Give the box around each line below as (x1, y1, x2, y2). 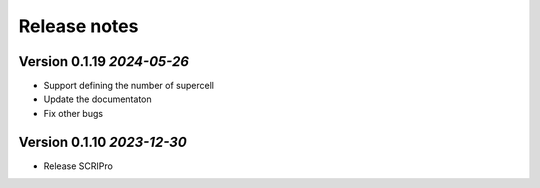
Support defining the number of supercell (43, 80, 215, 92)
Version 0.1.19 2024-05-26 (18, 53, 190, 70)
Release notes (18, 15, 139, 37)
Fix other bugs (43, 107, 104, 119)
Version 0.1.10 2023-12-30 (18, 133, 187, 150)
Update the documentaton (43, 93, 152, 105)
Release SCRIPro (43, 160, 114, 172)
